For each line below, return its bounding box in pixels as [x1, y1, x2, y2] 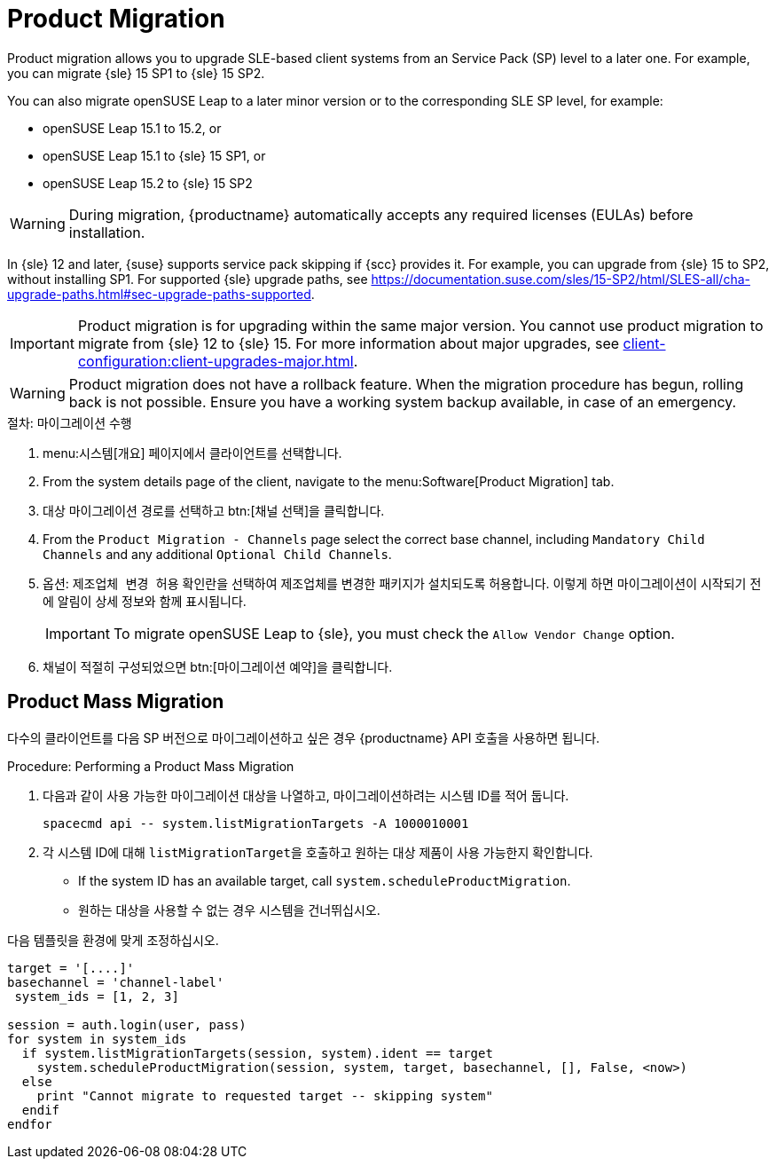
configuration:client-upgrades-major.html [77, 351, 354, 370]
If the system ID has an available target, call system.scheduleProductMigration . [78, 872, 571, 888]
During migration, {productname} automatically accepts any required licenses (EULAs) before [68, 205, 694, 224]
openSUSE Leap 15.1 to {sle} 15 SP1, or [43, 147, 266, 163]
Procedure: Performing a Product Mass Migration [7, 758, 294, 774]
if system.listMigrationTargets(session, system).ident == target [21, 1045, 493, 1060]
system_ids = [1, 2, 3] [14, 989, 179, 1004]
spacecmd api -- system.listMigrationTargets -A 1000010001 [43, 815, 469, 831]
